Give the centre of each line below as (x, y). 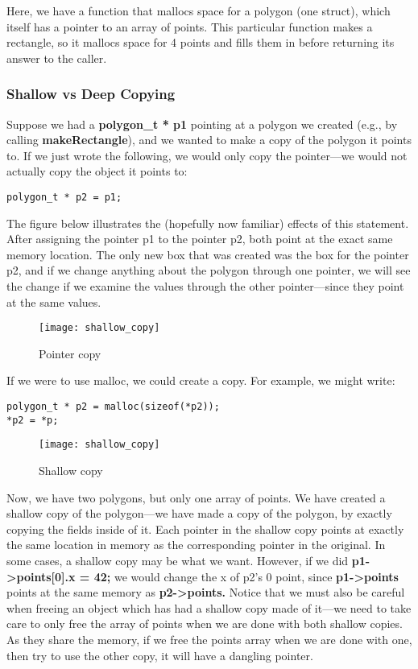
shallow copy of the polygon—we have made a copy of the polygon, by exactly (199, 513)
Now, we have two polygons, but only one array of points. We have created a (196, 497)
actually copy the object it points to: (97, 171)
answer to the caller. (57, 58)
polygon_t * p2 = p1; (64, 197)
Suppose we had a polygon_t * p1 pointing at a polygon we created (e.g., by (202, 124)
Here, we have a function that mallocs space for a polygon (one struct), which (199, 10)
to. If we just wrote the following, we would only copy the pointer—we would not (207, 155)
